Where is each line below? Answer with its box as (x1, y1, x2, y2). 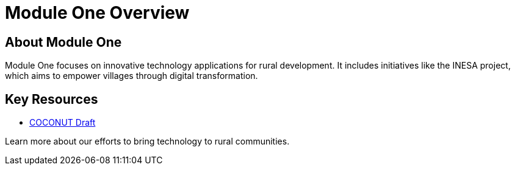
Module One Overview (5, 2, 190, 23)
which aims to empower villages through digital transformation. (5, 70, 258, 81)
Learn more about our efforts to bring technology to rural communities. (5, 136, 290, 147)
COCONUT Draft (29, 117, 96, 128)
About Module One (5, 34, 122, 50)
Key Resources (5, 91, 98, 107)
